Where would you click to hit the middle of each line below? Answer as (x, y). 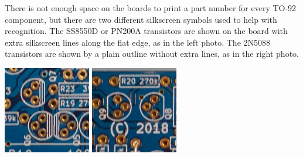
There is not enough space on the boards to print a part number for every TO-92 (151, 8)
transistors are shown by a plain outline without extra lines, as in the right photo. (152, 54)
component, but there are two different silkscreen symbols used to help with (141, 19)
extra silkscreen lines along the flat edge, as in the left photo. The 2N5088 (138, 42)
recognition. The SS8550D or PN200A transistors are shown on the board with (146, 31)
